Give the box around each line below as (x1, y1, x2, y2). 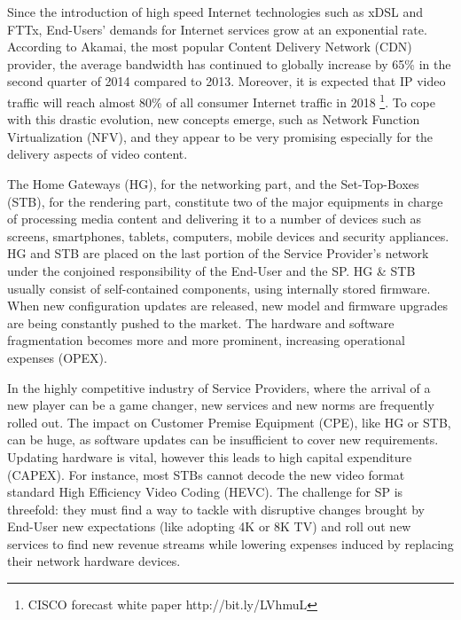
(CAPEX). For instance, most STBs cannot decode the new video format (7, 465, 405, 483)
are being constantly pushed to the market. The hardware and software (7, 313, 395, 332)
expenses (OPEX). (7, 348, 107, 366)
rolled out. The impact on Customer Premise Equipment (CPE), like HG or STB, (7, 412, 451, 431)
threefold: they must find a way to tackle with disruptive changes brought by (7, 499, 425, 518)
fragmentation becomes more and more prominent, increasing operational (7, 331, 405, 349)
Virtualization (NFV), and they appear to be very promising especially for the (7, 127, 434, 145)
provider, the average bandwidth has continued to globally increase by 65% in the (7, 54, 451, 73)
